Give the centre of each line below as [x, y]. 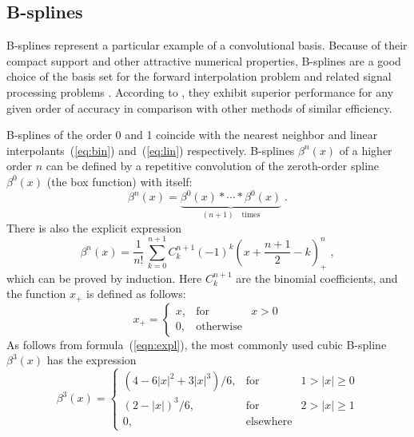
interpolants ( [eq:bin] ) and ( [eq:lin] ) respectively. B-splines [151, 150]
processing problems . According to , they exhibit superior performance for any [200, 91]
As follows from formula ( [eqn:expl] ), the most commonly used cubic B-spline [197, 344]
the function [36, 294]
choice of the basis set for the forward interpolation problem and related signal [199, 76]
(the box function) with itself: [119, 181]
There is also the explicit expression [94, 227]
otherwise [219, 327]
